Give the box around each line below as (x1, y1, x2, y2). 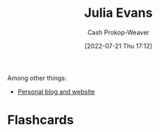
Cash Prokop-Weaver (87, 28, 150, 37)
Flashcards (7, 112, 74, 128)
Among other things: (7, 74, 67, 82)
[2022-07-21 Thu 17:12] (84, 41, 153, 50)
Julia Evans (84, 5, 153, 21)
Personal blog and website (17, 87, 95, 95)
